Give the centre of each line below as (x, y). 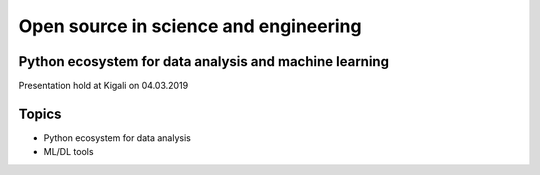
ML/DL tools (68, 152)
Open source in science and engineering (190, 26)
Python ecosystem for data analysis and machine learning (204, 61)
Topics (40, 113)
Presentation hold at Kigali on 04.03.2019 (103, 86)
